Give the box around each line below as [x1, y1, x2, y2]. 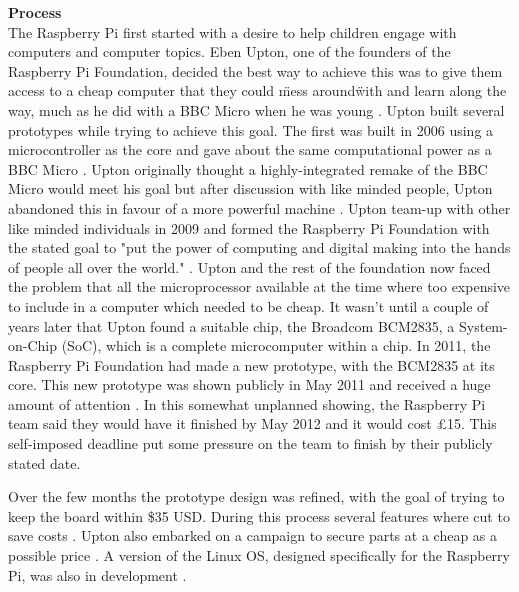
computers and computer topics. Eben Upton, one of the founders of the [8, 41, 451, 62]
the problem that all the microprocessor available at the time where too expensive [8, 276, 511, 297]
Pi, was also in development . [8, 564, 187, 585]
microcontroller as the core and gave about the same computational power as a [8, 139, 492, 160]
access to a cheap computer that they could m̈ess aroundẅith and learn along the [8, 80, 507, 101]
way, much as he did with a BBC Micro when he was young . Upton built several [8, 99, 505, 120]
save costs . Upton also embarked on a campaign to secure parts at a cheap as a [8, 525, 498, 546]
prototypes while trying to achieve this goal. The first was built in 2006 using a [8, 119, 494, 140]
